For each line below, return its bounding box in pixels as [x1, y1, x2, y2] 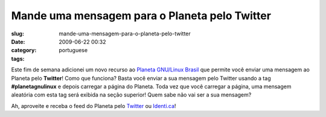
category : [11, 47, 37, 54]
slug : [11, 30, 24, 37]
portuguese [59, 47, 88, 54]
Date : [11, 38, 25, 45]
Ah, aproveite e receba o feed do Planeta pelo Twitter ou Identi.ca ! [11, 102, 176, 109]
